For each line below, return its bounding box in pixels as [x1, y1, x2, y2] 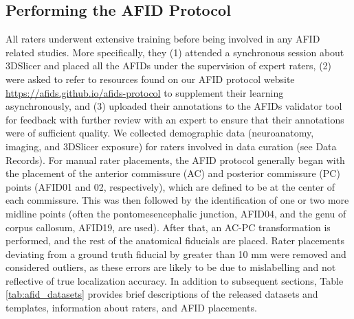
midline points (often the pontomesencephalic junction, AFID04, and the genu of [5, 206, 346, 220]
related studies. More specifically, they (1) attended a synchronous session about [5, 45, 344, 59]
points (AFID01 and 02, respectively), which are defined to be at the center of [5, 179, 335, 193]
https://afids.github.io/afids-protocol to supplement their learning [5, 85, 284, 99]
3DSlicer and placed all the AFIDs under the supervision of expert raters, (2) [5, 58, 332, 73]
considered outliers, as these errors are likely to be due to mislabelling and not [5, 260, 336, 274]
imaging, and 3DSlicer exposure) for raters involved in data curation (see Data [5, 139, 337, 153]
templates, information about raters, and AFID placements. [5, 300, 257, 315]
